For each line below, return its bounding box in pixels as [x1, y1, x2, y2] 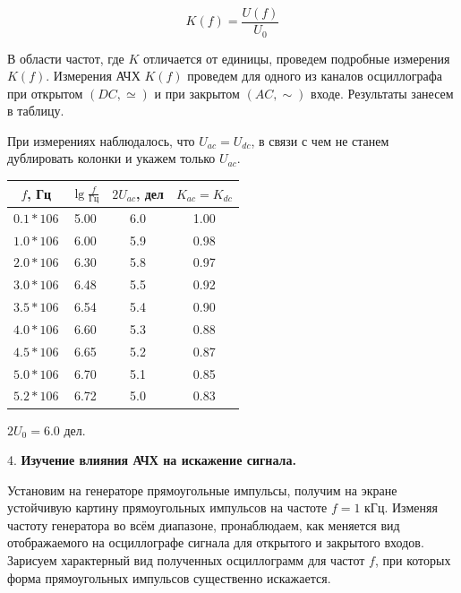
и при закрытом [154, 83, 240, 102]
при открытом [7, 83, 83, 102]
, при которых [374, 551, 451, 570]
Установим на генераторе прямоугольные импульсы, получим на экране [7, 480, 397, 499]
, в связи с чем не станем [251, 131, 389, 150]
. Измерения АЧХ [46, 66, 141, 85]
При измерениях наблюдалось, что [7, 131, 195, 150]
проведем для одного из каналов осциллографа [187, 66, 443, 85]
